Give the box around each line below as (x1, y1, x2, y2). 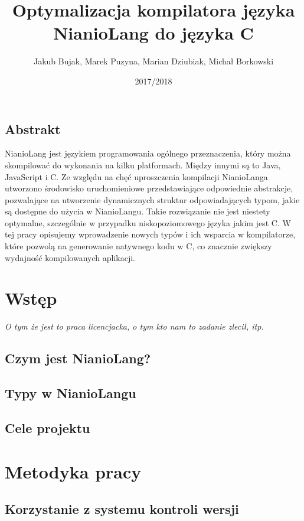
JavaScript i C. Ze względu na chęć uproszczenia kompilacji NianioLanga (5, 170, 268, 183)
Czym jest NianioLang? (5, 349, 151, 367)
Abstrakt (5, 119, 61, 138)
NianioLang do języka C (53, 21, 254, 45)
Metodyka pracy (5, 459, 142, 483)
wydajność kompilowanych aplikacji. (5, 251, 135, 263)
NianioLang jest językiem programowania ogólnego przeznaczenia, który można (5, 147, 291, 159)
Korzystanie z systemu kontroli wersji (5, 500, 239, 518)
